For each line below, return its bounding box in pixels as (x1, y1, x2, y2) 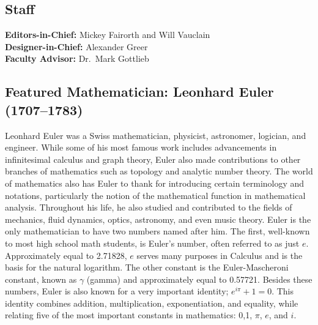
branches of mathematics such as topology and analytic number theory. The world (5, 165, 313, 177)
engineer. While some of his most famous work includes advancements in (5, 141, 277, 154)
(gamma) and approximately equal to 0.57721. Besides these (86, 272, 312, 285)
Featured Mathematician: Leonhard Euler (5, 82, 274, 101)
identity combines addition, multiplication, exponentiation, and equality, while (5, 296, 298, 309)
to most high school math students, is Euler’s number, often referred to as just (5, 236, 300, 249)
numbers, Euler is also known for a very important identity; (5, 285, 229, 297)
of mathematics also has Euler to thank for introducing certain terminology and (5, 176, 305, 189)
